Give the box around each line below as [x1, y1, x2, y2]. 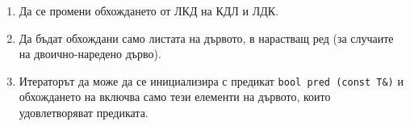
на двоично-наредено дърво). [19, 45, 161, 62]
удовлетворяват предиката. [19, 104, 149, 121]
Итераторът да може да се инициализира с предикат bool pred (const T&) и [19, 72, 404, 89]
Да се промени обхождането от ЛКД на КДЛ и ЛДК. [19, 2, 278, 19]
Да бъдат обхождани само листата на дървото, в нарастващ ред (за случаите [19, 29, 394, 46]
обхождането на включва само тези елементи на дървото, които [19, 88, 331, 105]
